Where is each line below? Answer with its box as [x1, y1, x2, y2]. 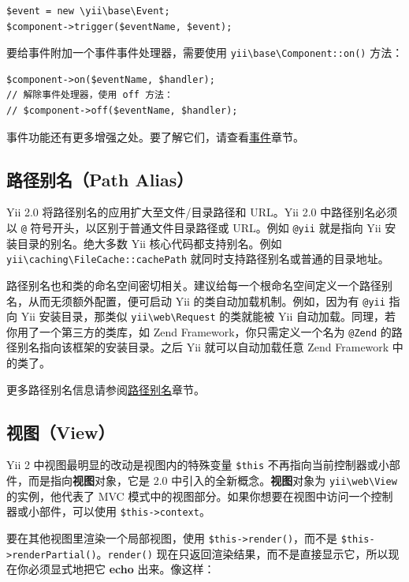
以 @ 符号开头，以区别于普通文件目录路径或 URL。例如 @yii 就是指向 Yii [6, 220, 381, 236]
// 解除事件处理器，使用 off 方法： [6, 89, 173, 101]
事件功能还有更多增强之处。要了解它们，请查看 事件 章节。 [6, 128, 304, 145]
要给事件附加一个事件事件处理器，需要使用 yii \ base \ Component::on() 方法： [6, 44, 403, 61]
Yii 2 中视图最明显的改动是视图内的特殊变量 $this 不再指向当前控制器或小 [6, 456, 389, 473]
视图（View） [6, 419, 115, 444]
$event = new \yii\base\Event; [6, 6, 170, 17]
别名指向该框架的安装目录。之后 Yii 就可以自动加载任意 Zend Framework [17, 339, 389, 355]
